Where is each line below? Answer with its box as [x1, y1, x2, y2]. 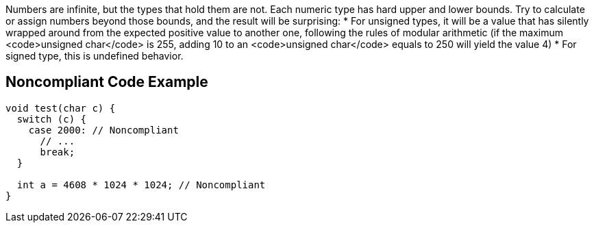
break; [40, 146, 75, 157]
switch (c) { [16, 113, 87, 125]
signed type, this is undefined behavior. [5, 50, 184, 62]
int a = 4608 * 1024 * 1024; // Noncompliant [16, 179, 266, 190]
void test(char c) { [5, 102, 116, 114]
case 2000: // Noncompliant [28, 124, 179, 136]
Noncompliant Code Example [5, 73, 208, 91]
